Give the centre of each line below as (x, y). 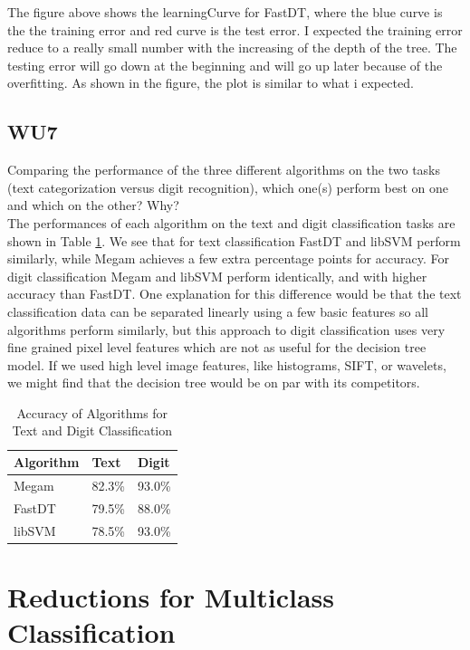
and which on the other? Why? (93, 205)
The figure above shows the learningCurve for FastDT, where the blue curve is (225, 12)
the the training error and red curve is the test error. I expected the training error (235, 29)
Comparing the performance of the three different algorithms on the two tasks (224, 170)
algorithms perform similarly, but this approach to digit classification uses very (226, 329)
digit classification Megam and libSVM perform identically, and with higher (217, 276)
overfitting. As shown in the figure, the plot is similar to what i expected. (211, 83)
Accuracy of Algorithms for (92, 412)
